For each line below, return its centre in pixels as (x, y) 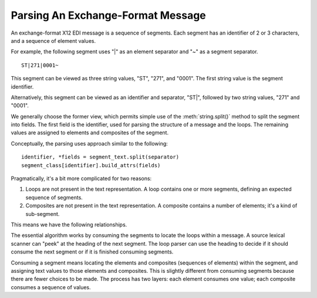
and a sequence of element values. (53, 40)
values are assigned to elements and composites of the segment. (90, 133)
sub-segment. (43, 214)
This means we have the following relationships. (69, 224)
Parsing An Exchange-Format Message (109, 15)
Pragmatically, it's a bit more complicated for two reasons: (81, 178)
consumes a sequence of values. (51, 287)
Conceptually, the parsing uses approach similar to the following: (90, 143)
